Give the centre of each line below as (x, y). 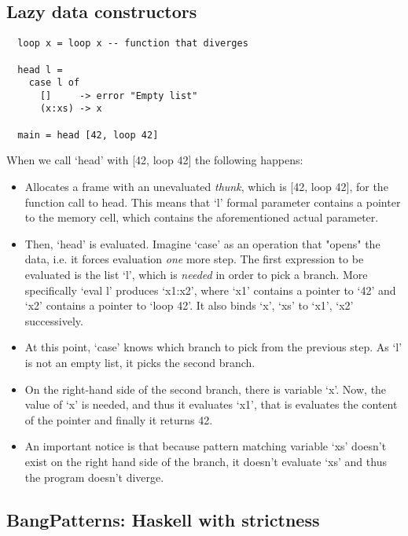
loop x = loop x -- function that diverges (133, 44)
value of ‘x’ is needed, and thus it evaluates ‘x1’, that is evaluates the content (211, 404)
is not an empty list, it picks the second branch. (140, 362)
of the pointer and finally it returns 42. (119, 419)
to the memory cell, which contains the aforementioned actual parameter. (202, 217)
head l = (40, 70)
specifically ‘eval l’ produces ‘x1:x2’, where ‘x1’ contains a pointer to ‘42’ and (210, 290)
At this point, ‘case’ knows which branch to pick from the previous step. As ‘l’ (213, 347)
